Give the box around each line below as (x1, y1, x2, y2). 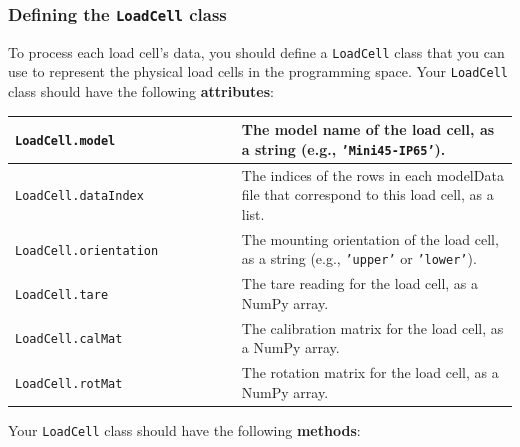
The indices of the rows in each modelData (241, 164, 504, 185)
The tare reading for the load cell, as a (241, 273, 479, 294)
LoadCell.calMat (15, 332, 123, 347)
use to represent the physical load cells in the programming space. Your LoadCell (8, 61, 509, 82)
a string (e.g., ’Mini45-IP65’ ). (241, 138, 446, 159)
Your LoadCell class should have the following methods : (8, 419, 361, 440)
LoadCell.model (15, 133, 116, 148)
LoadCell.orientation (15, 243, 159, 258)
